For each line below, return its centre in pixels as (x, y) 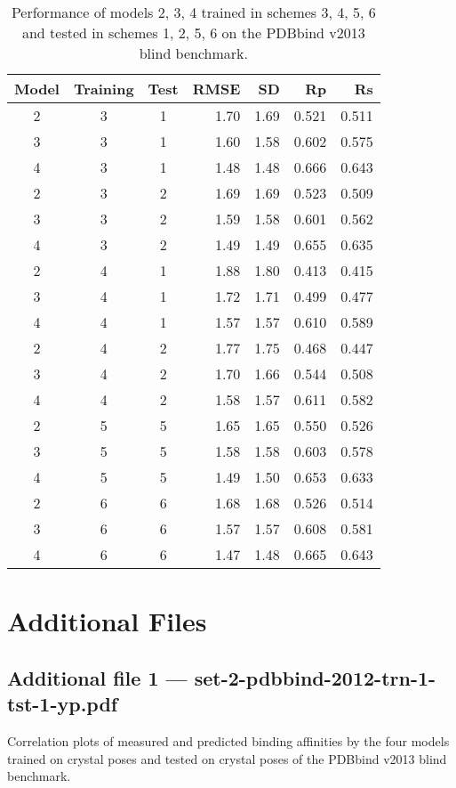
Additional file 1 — (97, 677)
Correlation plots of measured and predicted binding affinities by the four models (228, 740)
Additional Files (107, 621)
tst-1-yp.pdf (63, 704)
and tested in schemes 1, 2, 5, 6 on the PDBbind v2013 (193, 32)
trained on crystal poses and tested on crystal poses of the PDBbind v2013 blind (227, 758)
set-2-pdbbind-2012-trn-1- (315, 677)
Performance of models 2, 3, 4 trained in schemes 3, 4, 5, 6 (193, 12)
